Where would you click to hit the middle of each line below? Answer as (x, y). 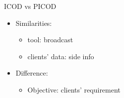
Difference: (32, 73)
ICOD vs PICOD (30, 6)
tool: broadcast (50, 40)
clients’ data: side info (61, 56)
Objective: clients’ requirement (74, 89)
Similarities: (34, 23)
